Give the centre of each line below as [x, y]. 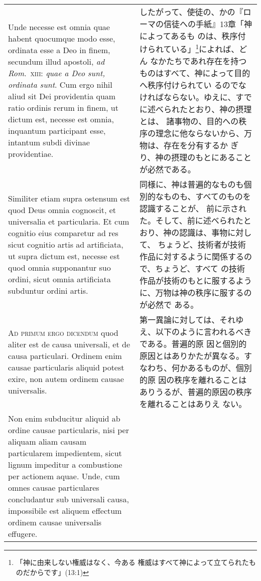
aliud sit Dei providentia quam [62, 96]
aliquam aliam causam [47, 442]
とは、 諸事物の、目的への [189, 121]
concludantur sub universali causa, [69, 499]
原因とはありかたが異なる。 [191, 356]
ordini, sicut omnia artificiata [59, 279]
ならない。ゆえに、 [200, 97]
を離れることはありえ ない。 [193, 404]
